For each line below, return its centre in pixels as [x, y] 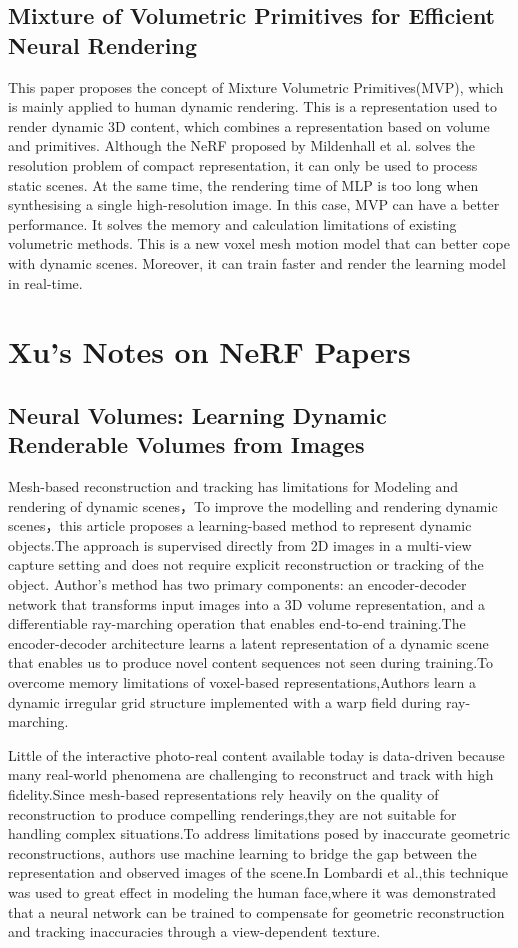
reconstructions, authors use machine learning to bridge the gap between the [242, 852]
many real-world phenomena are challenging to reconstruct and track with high [251, 774]
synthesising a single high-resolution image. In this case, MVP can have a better [254, 204]
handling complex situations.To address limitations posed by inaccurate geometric [259, 833]
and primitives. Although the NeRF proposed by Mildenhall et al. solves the [242, 145]
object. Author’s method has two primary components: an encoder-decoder [237, 584]
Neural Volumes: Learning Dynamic [197, 414]
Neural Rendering [103, 44]
